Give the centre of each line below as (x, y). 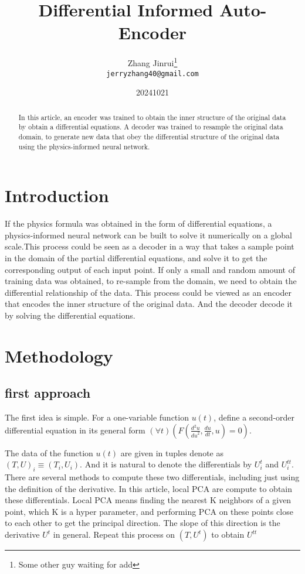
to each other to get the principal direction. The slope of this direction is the (143, 523)
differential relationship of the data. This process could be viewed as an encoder (148, 292)
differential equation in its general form (75, 430)
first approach (48, 393)
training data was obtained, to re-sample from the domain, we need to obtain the (151, 281)
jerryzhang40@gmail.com (152, 74)
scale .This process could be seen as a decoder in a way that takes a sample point (150, 246)
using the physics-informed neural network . (84, 146)
